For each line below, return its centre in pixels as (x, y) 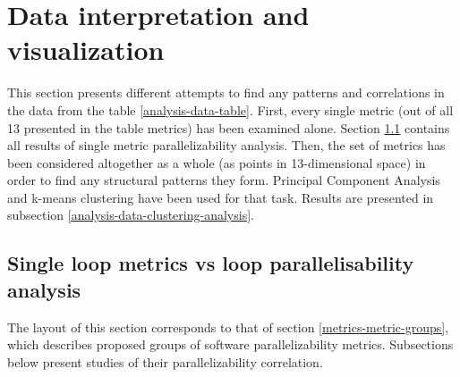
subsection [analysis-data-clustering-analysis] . (131, 215)
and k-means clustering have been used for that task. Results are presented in (221, 197)
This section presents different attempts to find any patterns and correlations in (226, 92)
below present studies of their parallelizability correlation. (165, 361)
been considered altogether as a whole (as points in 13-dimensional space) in (217, 162)
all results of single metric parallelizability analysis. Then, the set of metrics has (226, 145)
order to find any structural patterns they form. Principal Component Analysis (224, 180)
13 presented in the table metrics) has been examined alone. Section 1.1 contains (229, 127)
